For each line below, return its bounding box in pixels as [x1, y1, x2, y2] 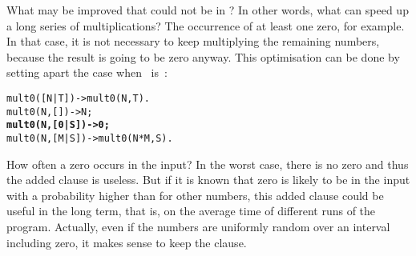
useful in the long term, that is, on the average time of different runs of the [6, 202, 376, 219]
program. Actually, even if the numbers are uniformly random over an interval [6, 218, 390, 234]
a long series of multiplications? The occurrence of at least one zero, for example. [6, 17, 405, 34]
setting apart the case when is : [6, 64, 168, 81]
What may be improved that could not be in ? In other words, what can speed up [6, 2, 409, 18]
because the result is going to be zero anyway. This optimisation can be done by [6, 48, 400, 65]
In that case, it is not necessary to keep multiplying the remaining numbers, [6, 33, 380, 50]
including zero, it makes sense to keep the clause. [6, 234, 247, 250]
